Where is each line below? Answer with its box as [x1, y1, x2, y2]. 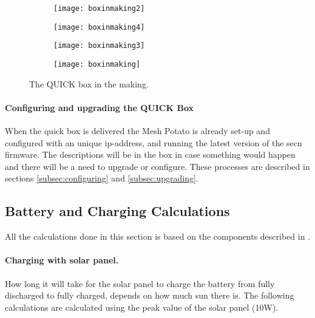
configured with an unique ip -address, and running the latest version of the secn [5, 136, 302, 149]
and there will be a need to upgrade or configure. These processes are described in [5, 160, 310, 172]
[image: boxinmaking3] [53, 41, 145, 50]
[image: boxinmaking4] [53, 22, 145, 32]
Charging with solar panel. [5, 254, 119, 266]
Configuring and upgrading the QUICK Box [5, 101, 194, 113]
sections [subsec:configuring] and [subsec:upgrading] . [5, 172, 198, 184]
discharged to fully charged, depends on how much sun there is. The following [5, 289, 294, 302]
